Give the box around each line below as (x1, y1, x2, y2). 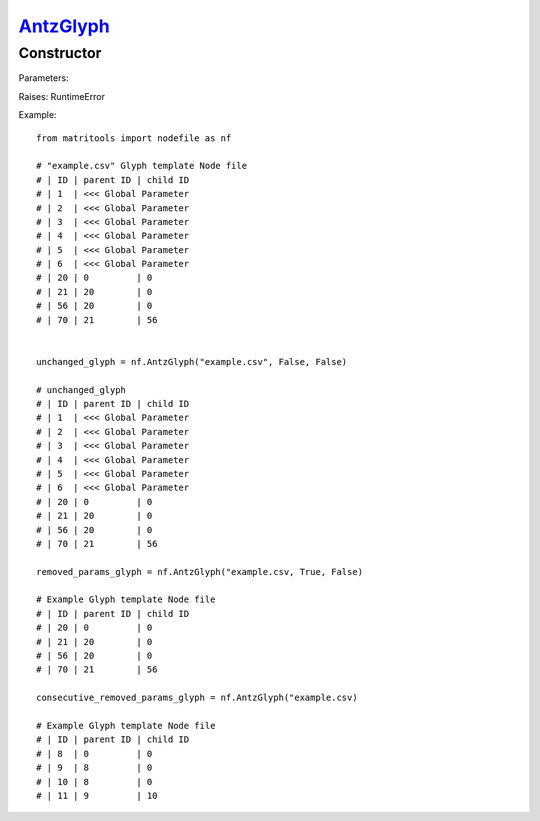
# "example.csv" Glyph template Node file (36, 160, 248, 172)
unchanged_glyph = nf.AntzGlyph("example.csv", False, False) (36, 356, 348, 367)
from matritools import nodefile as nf (36, 132, 232, 144)
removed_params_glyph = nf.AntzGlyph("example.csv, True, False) (36, 566, 364, 577)
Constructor (18, 44, 102, 62)
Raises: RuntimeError (18, 90, 105, 102)
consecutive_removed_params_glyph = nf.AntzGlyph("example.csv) (36, 692, 359, 704)
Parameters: (18, 72, 69, 84)
